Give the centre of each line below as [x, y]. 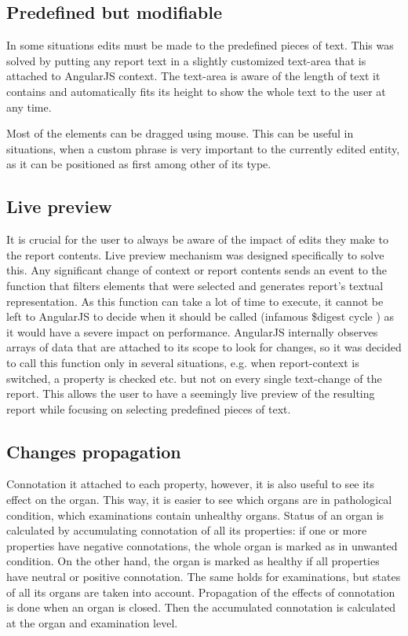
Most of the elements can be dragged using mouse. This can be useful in [180, 133]
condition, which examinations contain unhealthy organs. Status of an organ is [195, 515]
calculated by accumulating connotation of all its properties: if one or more [187, 530]
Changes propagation [94, 451]
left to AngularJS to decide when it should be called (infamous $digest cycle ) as [200, 316]
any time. [29, 107]
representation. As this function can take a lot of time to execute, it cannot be [195, 301]
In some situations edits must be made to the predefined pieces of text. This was [200, 45]
